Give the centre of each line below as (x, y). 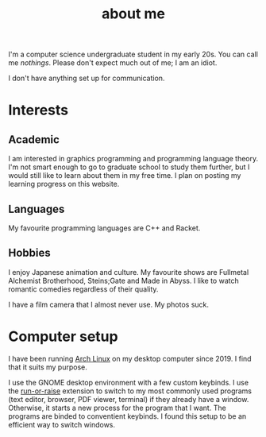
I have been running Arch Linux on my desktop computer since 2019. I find (130, 358)
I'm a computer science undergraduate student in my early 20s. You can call (133, 54)
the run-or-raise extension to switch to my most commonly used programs (130, 391)
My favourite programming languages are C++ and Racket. (104, 228)
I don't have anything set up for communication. (87, 78)
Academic (34, 139)
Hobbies (30, 253)
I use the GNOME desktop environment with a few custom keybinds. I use (128, 382)
